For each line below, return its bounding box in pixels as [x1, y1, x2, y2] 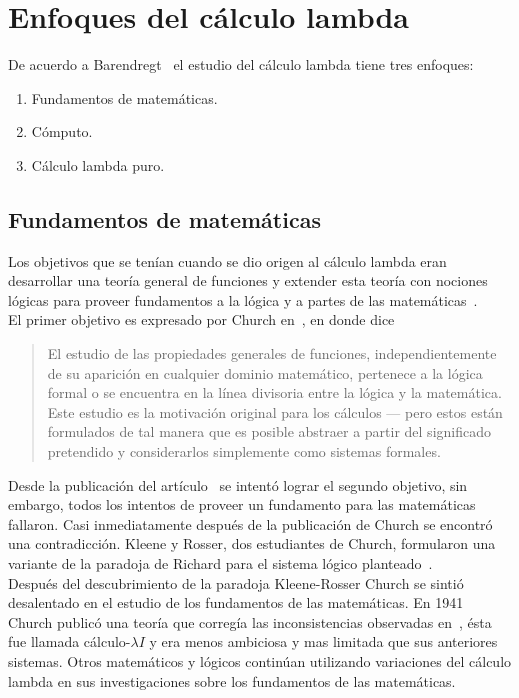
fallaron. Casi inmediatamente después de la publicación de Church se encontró [8, 513, 493, 534]
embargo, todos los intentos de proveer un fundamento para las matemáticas [8, 494, 476, 515]
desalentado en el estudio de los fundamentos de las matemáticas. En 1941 [8, 592, 464, 613]
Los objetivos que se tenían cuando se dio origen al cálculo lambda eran [8, 250, 447, 271]
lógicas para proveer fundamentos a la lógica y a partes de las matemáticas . [8, 289, 478, 310]
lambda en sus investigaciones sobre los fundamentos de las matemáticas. [8, 670, 456, 691]
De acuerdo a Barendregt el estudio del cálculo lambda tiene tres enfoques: [8, 54, 474, 75]
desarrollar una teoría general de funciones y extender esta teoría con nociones [8, 270, 488, 291]
